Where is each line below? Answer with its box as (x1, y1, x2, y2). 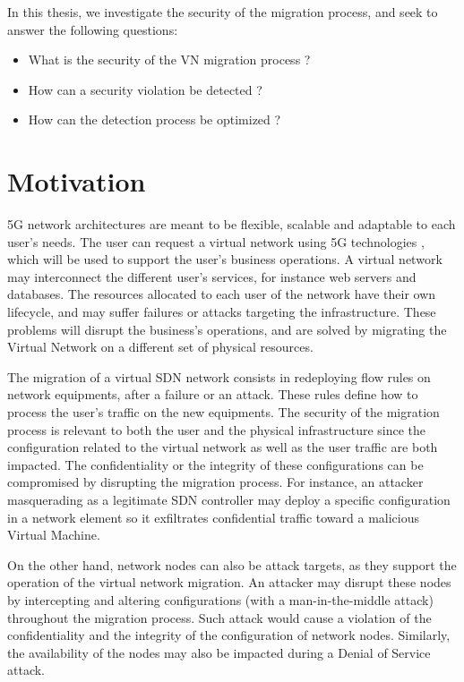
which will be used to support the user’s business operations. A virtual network (7, 250, 443, 269)
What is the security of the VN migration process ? (28, 50, 311, 69)
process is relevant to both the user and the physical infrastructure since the (7, 420, 426, 439)
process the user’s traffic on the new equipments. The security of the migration (7, 403, 440, 422)
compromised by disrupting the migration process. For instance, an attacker (7, 473, 424, 491)
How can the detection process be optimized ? (28, 110, 281, 129)
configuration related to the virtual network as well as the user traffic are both (7, 438, 438, 456)
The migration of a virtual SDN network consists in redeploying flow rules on (7, 367, 431, 386)
